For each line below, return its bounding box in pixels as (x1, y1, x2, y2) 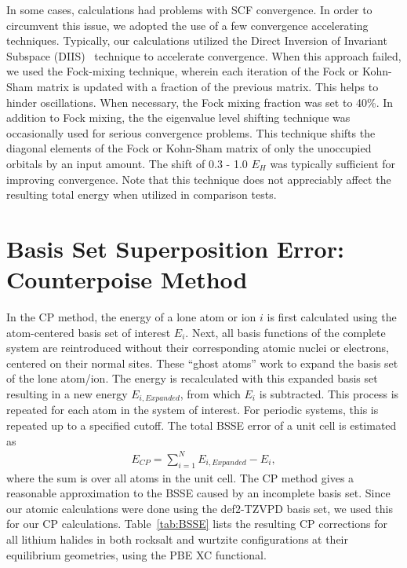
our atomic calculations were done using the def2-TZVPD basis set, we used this (6, 500, 393, 516)
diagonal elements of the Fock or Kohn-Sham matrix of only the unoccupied (6, 140, 372, 156)
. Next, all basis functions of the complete (185, 324, 386, 340)
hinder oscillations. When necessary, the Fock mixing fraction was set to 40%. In (6, 93, 394, 110)
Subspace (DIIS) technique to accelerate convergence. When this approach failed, (6, 47, 402, 64)
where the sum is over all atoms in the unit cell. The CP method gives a (6, 469, 354, 486)
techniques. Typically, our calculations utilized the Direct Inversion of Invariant (6, 32, 387, 49)
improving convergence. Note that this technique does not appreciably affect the (6, 170, 391, 187)
